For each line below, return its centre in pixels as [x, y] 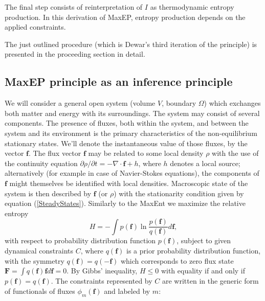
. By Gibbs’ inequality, [102, 271]
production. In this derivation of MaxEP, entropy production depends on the [125, 17]
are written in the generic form [210, 281]
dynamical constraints [39, 250]
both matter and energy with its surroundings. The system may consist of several [132, 113]
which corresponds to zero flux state [177, 260]
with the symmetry [35, 260]
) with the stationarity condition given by [179, 193]
